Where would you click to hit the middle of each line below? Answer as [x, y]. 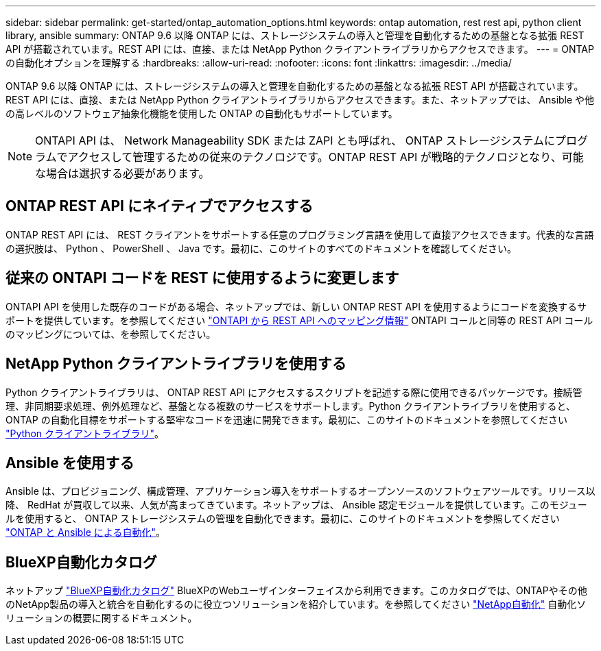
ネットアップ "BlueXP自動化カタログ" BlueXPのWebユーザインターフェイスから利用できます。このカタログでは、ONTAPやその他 [296, 591]
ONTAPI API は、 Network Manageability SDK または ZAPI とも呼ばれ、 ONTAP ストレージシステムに [295, 140]
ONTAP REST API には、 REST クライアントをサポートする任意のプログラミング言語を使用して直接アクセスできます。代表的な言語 [300, 234]
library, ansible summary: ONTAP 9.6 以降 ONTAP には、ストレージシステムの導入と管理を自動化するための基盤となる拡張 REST [295, 35]
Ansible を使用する [70, 463]
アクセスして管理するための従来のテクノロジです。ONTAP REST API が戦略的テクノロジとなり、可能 [326, 157]
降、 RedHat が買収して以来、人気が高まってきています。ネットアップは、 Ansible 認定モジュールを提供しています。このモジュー [296, 505]
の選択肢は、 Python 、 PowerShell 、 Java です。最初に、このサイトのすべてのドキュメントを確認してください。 [261, 248]
